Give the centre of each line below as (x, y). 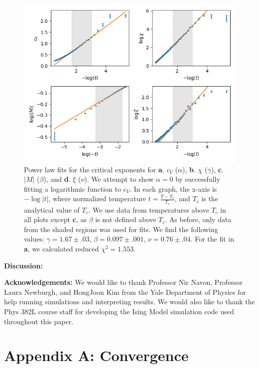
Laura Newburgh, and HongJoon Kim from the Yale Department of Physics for (125, 292)
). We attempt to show (119, 179)
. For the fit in (212, 239)
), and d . (57, 179)
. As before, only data (198, 219)
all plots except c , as (55, 219)
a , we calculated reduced (62, 248)
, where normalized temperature (97, 198)
